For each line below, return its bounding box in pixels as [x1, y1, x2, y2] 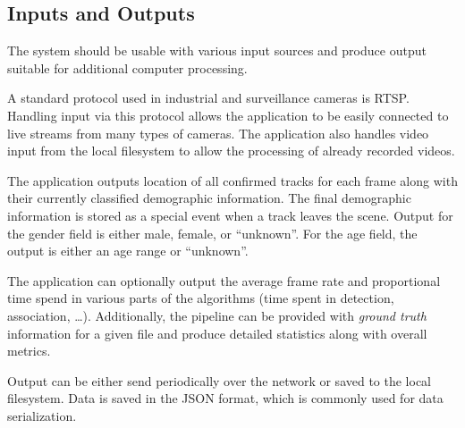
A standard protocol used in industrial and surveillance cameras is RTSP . [7, 88, 410, 107]
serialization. [7, 406, 77, 424]
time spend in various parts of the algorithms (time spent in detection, [7, 289, 394, 307]
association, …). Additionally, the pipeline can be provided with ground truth [7, 306, 427, 324]
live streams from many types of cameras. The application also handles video [7, 123, 429, 142]
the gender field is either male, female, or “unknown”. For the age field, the [7, 223, 418, 242]
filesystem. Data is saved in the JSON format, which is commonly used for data [7, 389, 444, 407]
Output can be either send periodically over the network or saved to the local [7, 371, 432, 390]
